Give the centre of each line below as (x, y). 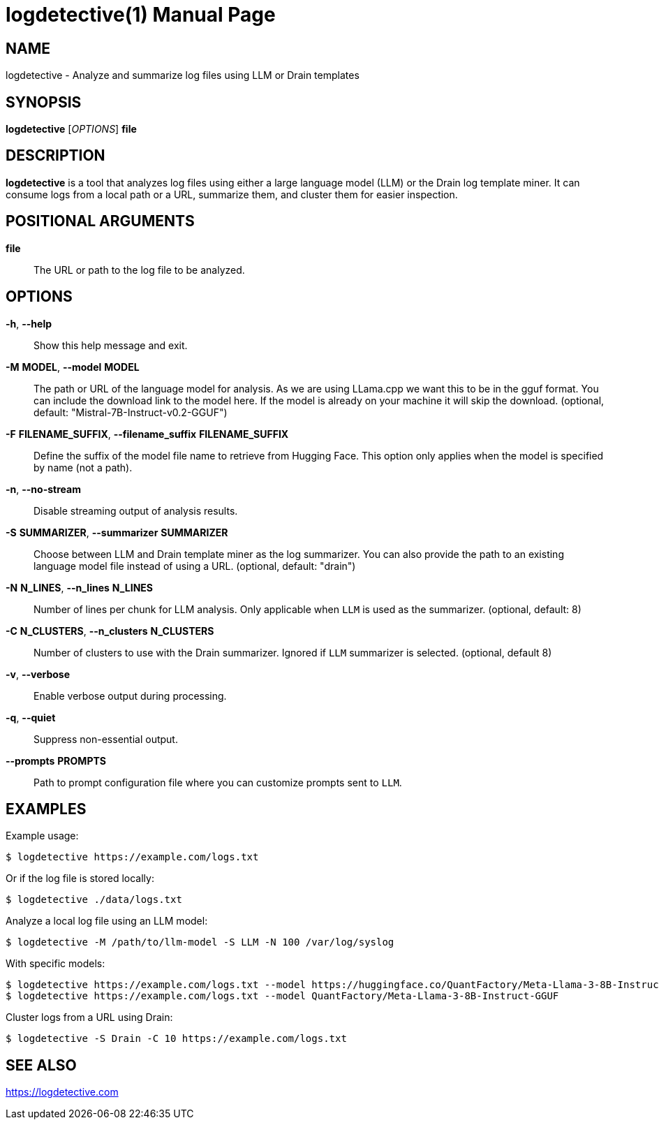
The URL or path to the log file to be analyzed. (139, 270)
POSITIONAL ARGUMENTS (100, 221)
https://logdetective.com (62, 1092)
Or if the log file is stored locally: (80, 878)
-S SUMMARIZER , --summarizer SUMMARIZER (117, 532)
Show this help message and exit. (111, 345)
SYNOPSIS (44, 102)
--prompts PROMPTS (56, 760)
